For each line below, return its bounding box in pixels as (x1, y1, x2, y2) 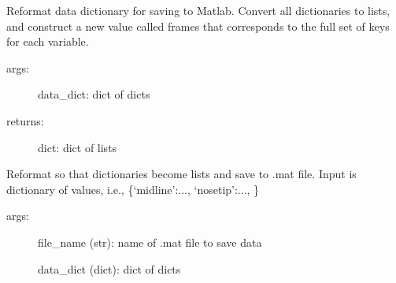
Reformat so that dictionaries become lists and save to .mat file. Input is (6, 166, 357, 182)
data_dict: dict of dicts (38, 86, 150, 102)
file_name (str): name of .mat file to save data (38, 233, 262, 250)
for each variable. (6, 33, 89, 50)
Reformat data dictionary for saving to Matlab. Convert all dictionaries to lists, (6, 2, 390, 18)
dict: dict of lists (38, 139, 117, 155)
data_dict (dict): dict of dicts (38, 260, 181, 277)
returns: (6, 112, 44, 128)
